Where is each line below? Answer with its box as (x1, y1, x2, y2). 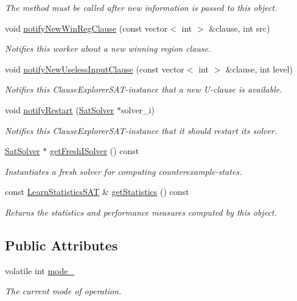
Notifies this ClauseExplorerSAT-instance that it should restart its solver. (5, 124, 278, 136)
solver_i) (121, 103, 155, 116)
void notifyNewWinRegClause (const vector (5, 21, 168, 34)
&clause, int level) (225, 62, 293, 75)
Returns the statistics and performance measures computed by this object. (5, 205, 277, 218)
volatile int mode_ (5, 264, 74, 277)
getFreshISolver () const (49, 144, 139, 157)
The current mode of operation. (5, 285, 122, 297)
